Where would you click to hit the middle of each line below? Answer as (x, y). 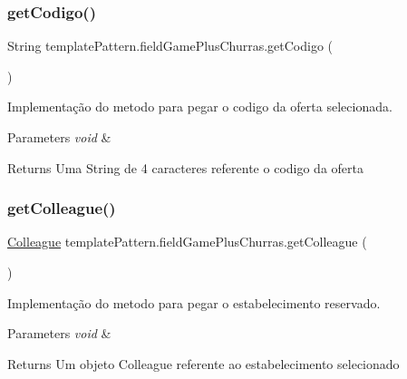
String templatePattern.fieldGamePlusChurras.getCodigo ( (170, 46)
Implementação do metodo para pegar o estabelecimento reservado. (194, 302)
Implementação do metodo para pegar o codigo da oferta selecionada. (200, 107)
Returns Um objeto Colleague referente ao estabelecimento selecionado (203, 363)
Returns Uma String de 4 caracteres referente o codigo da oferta (185, 167)
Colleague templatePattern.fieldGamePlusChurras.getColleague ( (187, 242)
